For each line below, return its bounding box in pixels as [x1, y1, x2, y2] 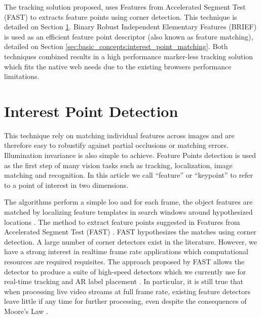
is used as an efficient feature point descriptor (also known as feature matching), [4, 31, 253, 42]
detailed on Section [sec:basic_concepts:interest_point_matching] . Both [4, 41, 228, 52]
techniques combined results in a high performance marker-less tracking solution [4, 51, 253, 61]
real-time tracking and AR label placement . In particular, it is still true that [4, 276, 243, 287]
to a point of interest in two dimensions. [4, 179, 129, 190]
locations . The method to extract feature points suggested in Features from [4, 216, 240, 227]
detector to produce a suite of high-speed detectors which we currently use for [4, 266, 246, 276]
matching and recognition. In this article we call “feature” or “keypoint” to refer [4, 170, 253, 180]
